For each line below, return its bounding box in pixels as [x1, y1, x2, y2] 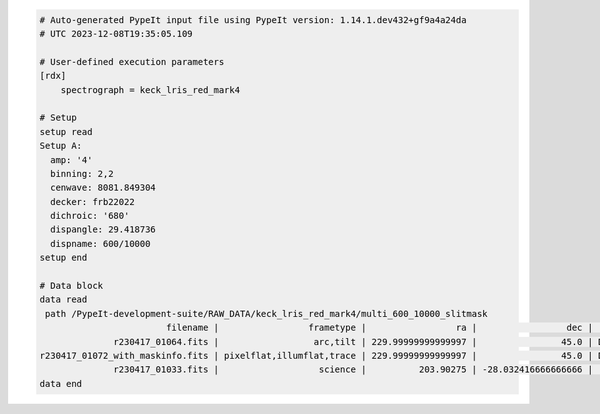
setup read [39, 126, 93, 137]
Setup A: [39, 140, 83, 152]
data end [39, 378, 83, 389]
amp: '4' [50, 154, 93, 165]
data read [39, 294, 88, 305]
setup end [39, 252, 88, 264]
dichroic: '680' [50, 210, 130, 222]
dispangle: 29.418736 [50, 224, 157, 235]
